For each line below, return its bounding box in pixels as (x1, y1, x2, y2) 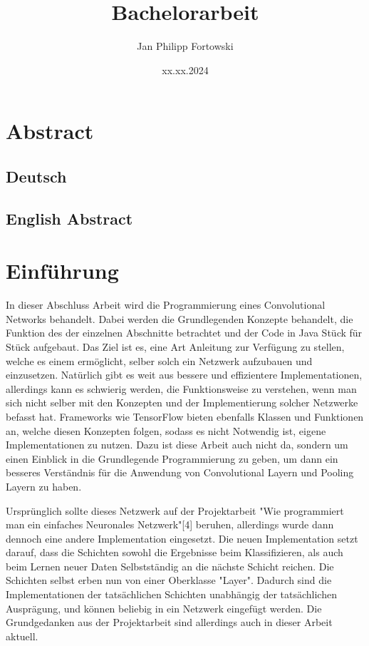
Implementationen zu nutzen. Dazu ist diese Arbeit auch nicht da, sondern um (6, 437, 348, 452)
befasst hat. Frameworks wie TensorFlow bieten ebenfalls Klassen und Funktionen (6, 409, 364, 424)
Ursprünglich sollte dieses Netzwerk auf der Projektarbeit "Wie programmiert (6, 503, 344, 518)
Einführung (6, 256, 119, 285)
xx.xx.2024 (162, 62, 209, 77)
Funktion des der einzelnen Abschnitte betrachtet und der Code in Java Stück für (6, 325, 363, 340)
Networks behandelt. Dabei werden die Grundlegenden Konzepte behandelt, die (6, 311, 353, 326)
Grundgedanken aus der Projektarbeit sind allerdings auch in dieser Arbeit (6, 615, 333, 630)
